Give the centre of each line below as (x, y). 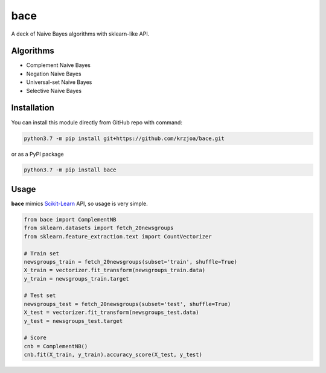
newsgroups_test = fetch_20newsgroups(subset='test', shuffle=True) (127, 304)
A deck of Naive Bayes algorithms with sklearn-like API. (80, 34)
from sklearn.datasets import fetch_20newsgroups (99, 228)
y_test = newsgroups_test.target (73, 321)
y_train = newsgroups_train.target (76, 279)
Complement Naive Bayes (58, 65)
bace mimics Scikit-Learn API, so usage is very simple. (79, 203)
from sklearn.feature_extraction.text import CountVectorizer (118, 236)
